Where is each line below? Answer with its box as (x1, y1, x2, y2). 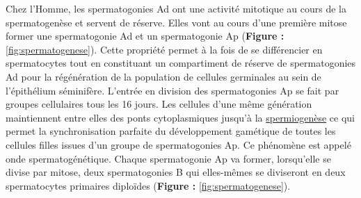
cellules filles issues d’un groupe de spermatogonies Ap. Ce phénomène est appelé (6, 137, 351, 151)
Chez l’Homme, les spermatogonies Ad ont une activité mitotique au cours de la (6, 1, 346, 15)
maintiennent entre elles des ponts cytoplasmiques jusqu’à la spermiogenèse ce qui (6, 110, 355, 124)
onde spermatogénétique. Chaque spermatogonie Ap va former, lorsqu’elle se (6, 151, 331, 165)
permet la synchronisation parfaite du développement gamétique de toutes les (6, 124, 336, 138)
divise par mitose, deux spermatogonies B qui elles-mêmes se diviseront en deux (6, 165, 346, 179)
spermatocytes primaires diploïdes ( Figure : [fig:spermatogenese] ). (6, 178, 291, 192)
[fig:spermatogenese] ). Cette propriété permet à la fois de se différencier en (6, 42, 323, 56)
